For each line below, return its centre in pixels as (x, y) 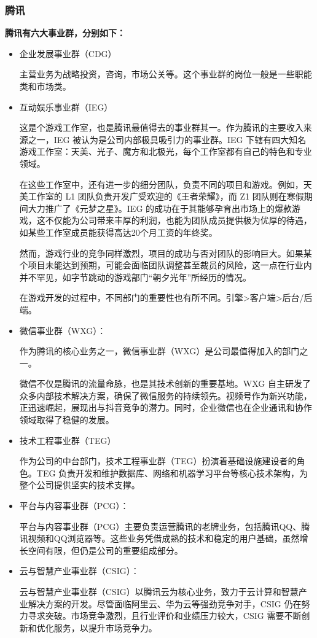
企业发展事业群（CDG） (68, 53)
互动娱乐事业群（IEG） (66, 107)
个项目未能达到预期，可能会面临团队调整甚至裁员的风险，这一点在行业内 (166, 265)
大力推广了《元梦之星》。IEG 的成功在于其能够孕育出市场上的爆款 (160, 208)
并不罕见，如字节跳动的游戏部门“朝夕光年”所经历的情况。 (135, 277)
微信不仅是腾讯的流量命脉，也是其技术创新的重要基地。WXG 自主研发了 (165, 383)
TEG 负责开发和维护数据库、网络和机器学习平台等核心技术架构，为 (172, 473)
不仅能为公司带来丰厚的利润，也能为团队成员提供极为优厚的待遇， (178, 220)
